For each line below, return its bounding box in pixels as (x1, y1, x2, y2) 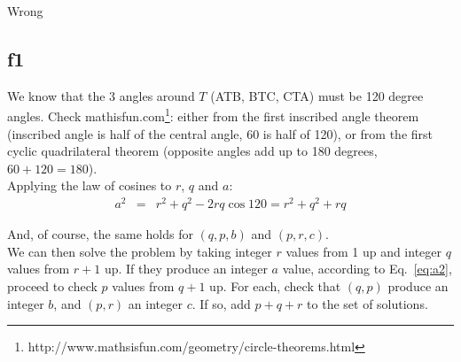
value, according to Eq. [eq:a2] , (282, 259, 452, 278)
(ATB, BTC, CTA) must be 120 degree (210, 86, 424, 104)
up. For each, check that (209, 276, 341, 295)
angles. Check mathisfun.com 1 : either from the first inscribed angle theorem (7, 104, 419, 126)
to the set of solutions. (307, 294, 428, 312)
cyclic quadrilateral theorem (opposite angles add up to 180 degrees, (7, 142, 378, 160)
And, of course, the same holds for (7, 225, 193, 243)
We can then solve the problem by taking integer (7, 242, 272, 260)
